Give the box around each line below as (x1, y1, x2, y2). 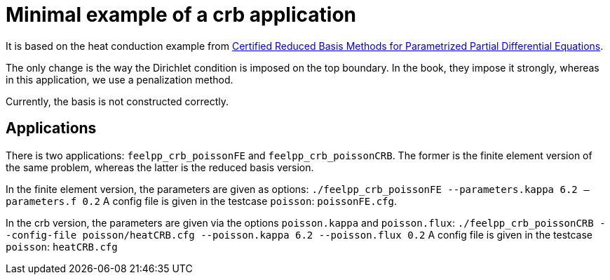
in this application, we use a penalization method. (6, 73, 233, 86)
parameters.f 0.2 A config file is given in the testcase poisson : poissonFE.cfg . (6, 194, 397, 207)
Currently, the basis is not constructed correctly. (6, 95, 229, 107)
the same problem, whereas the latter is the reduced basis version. (6, 161, 314, 173)
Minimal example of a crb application (6, 3, 356, 27)
